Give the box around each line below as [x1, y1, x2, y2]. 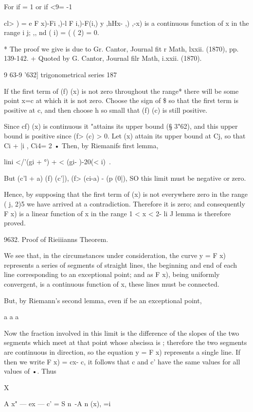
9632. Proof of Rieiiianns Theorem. [4, 234, 108, 244]
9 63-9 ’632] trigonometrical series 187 [4, 69, 117, 79]
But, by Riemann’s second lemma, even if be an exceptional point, [4, 295, 202, 305]
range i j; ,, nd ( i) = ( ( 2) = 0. [4, 27, 99, 37]
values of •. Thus [4, 366, 56, 376]
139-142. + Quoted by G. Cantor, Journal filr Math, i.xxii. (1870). [4, 53, 202, 63]
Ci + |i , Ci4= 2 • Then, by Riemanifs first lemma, [4, 140, 159, 150]
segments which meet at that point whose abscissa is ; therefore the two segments [4, 337, 247, 347]
